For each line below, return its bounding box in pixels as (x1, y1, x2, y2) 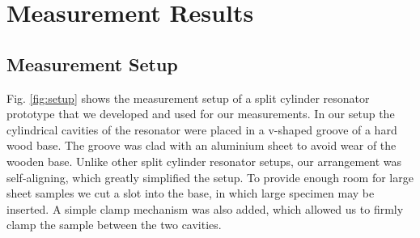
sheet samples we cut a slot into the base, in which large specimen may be (6, 185, 375, 202)
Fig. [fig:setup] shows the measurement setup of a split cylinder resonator (6, 89, 370, 106)
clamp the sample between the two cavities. (6, 216, 222, 233)
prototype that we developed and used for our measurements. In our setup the (6, 105, 395, 122)
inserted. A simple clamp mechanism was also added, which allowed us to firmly (6, 200, 404, 217)
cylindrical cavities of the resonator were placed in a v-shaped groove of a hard (6, 121, 397, 138)
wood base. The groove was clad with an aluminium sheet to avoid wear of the (6, 137, 397, 154)
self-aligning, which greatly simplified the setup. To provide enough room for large (6, 168, 414, 185)
